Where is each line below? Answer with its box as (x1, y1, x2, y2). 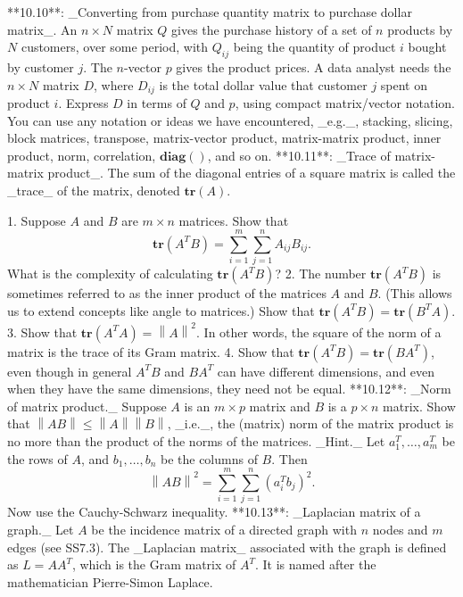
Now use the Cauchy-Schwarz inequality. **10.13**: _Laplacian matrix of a (7, 502, 421, 521)
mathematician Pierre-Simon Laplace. (7, 572, 213, 591)
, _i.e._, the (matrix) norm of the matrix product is (167, 414, 454, 433)
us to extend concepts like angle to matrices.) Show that (7, 301, 315, 319)
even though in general (7, 361, 132, 380)
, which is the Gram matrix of (71, 555, 236, 574)
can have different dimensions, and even (217, 361, 435, 380)
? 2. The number (275, 264, 367, 283)
